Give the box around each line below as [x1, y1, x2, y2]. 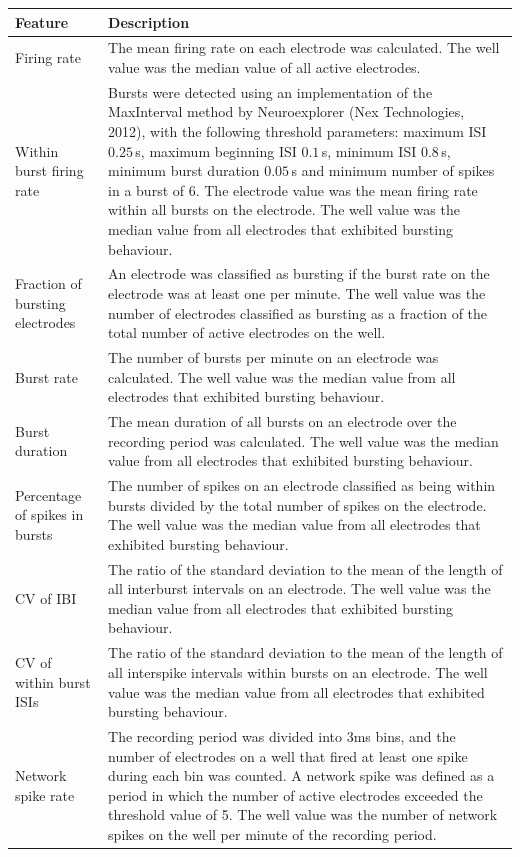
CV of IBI [15, 588, 77, 609]
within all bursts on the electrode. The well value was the [108, 199, 460, 220]
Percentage [15, 484, 82, 505]
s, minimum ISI [321, 140, 417, 161]
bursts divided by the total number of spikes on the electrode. [108, 494, 487, 515]
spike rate [15, 784, 75, 805]
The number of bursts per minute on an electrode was [108, 347, 439, 367]
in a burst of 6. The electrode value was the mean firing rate [108, 179, 478, 200]
